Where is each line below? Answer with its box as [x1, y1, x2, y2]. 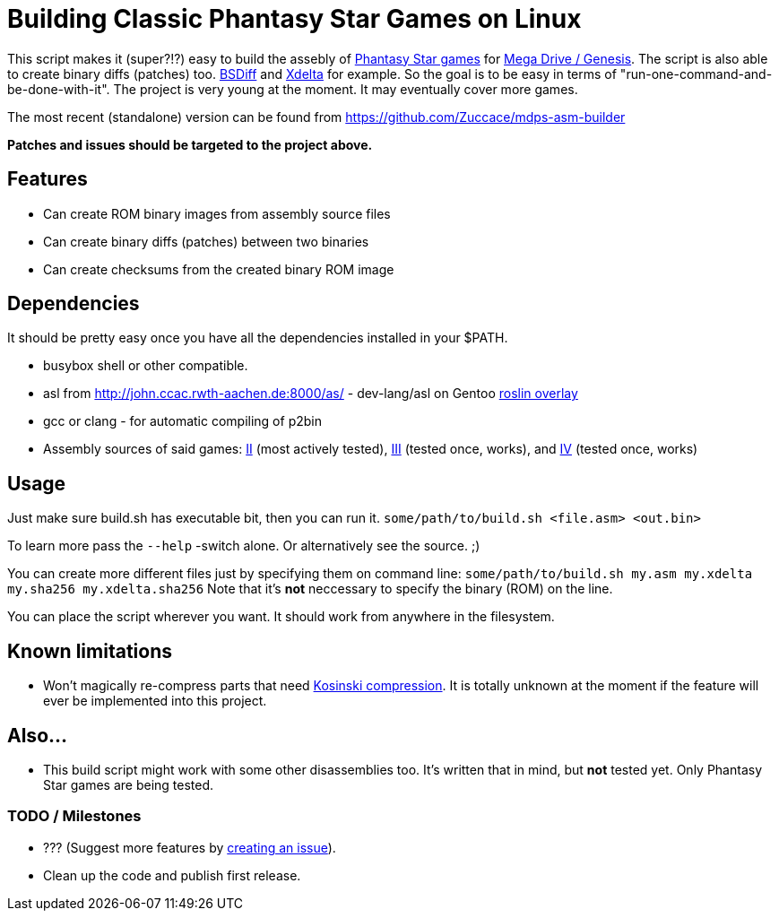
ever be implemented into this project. [43, 693, 267, 709]
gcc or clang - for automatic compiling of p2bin [43, 413, 322, 429]
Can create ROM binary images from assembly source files [43, 205, 391, 221]
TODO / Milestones [7, 807, 142, 826]
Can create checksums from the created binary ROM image [43, 261, 394, 277]
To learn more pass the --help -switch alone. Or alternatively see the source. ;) [7, 538, 480, 554]
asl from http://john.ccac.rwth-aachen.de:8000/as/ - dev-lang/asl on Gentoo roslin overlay [43, 385, 578, 402]
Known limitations [7, 639, 172, 663]
